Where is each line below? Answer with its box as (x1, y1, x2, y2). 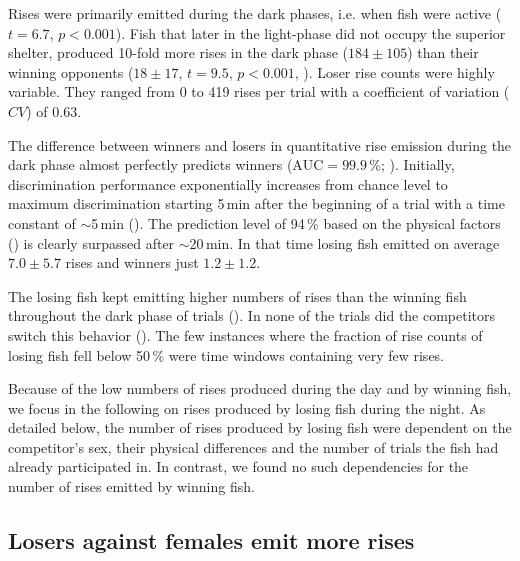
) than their (407, 42, 479, 63)
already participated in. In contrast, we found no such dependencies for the (8, 456, 469, 477)
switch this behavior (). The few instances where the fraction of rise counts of (8, 324, 483, 345)
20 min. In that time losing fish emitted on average (189, 232, 500, 253)
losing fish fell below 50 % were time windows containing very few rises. (8, 344, 445, 365)
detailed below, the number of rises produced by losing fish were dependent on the (8, 417, 512, 438)
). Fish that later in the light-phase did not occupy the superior (115, 22, 506, 43)
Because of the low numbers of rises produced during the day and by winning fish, (8, 378, 512, 399)
